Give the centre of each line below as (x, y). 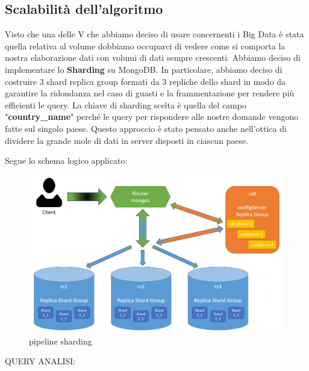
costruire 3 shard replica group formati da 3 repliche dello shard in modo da (145, 81)
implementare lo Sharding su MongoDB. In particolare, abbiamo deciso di (144, 69)
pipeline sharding (61, 341)
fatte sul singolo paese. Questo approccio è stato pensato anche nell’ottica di (146, 128)
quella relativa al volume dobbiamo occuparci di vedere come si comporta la (145, 45)
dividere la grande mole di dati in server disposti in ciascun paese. (127, 140)
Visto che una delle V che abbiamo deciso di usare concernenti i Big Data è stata (154, 34)
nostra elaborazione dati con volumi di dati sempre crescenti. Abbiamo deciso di (153, 58)
